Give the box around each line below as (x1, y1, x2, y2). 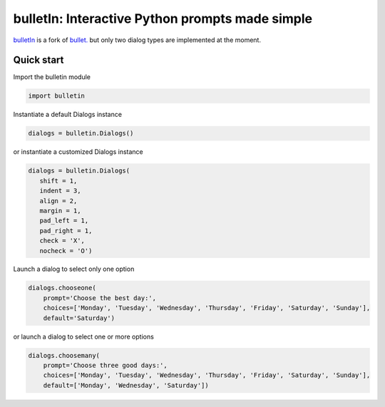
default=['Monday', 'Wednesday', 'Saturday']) (43, 381, 210, 389)
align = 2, (39, 197, 78, 205)
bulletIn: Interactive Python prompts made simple (13, 11, 313, 26)
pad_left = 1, (39, 217, 89, 225)
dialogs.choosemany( (28, 351, 100, 359)
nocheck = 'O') (39, 247, 93, 254)
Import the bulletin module (13, 73, 91, 81)
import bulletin (28, 92, 86, 100)
